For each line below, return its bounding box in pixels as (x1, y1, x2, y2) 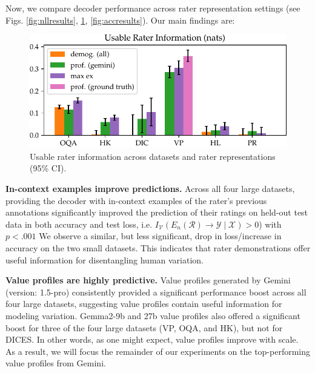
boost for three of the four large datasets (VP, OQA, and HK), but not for (5, 321, 283, 334)
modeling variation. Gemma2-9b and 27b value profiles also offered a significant (5, 309, 300, 322)
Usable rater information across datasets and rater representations (30, 150, 276, 162)
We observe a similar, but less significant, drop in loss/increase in (39, 229, 282, 242)
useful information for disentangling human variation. (5, 253, 204, 266)
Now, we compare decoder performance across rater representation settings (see (5, 2, 300, 14)
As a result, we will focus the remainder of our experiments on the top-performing (5, 345, 311, 357)
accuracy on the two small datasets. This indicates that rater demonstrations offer (5, 241, 311, 254)
